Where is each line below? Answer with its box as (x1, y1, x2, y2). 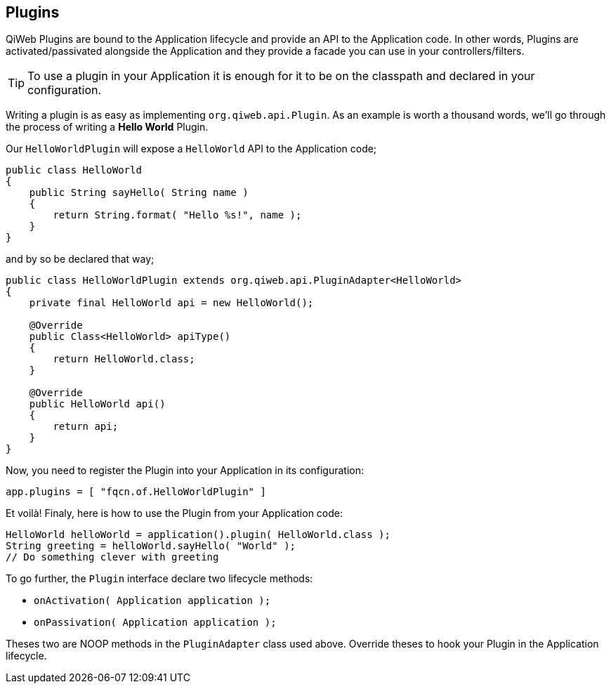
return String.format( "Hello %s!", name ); (53, 209, 302, 221)
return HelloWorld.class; (53, 353, 195, 365)
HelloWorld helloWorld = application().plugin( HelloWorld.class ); (6, 529, 390, 541)
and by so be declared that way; (6, 253, 155, 265)
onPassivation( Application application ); (34, 617, 277, 629)
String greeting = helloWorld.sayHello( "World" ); (6, 540, 296, 552)
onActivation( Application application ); (34, 595, 271, 607)
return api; (53, 421, 119, 433)
